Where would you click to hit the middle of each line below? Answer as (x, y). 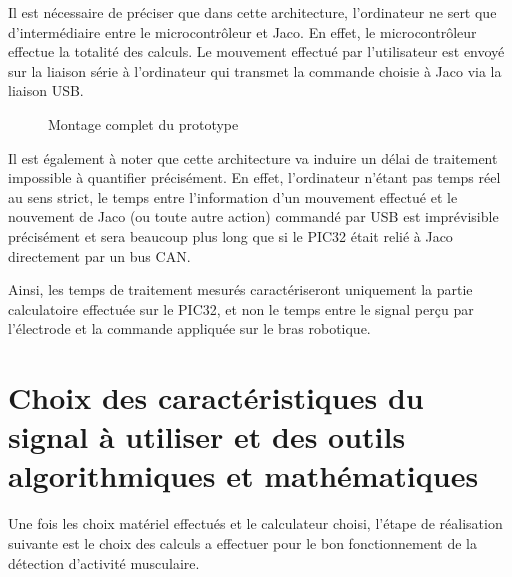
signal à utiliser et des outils (207, 436)
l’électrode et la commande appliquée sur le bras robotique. (189, 328)
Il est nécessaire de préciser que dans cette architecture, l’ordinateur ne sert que (252, 12)
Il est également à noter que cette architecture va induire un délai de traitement (253, 157)
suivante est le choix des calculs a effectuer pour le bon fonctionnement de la (242, 543)
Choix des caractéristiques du (216, 397)
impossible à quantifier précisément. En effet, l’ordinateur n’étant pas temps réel (254, 177)
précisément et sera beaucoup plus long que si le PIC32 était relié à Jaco (230, 235)
